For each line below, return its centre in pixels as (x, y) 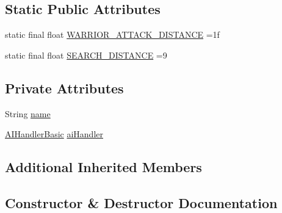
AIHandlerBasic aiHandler (54, 134)
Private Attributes (64, 88)
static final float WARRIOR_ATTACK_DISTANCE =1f (112, 34)
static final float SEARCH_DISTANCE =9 (86, 55)
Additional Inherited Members (103, 167)
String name (28, 113)
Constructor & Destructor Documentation (141, 202)
